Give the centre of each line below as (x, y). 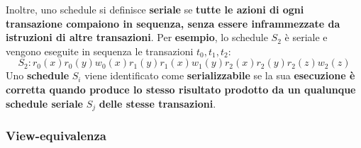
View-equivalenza (56, 135)
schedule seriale (44, 103)
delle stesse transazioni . (157, 103)
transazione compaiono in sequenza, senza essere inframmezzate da (173, 23)
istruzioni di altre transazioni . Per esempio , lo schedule (137, 37)
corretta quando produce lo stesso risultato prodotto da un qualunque (181, 89)
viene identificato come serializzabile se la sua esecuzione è (220, 75)
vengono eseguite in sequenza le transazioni (100, 51)
